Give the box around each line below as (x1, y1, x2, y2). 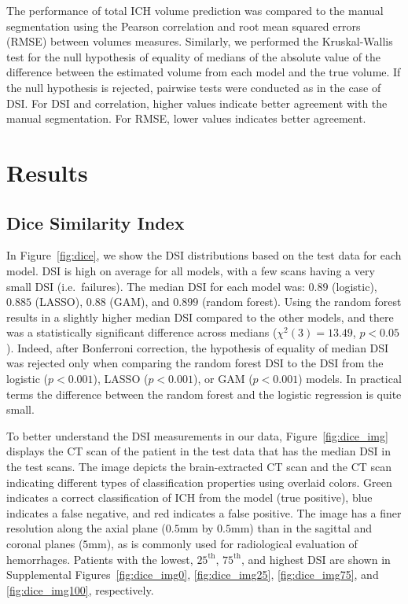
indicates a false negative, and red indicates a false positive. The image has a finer (6, 504, 402, 521)
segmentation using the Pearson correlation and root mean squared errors (6, 17, 361, 34)
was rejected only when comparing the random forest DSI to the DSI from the (6, 355, 384, 371)
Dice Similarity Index (6, 210, 185, 234)
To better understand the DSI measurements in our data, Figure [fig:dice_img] (6, 427, 388, 444)
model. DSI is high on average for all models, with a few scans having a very (6, 262, 375, 278)
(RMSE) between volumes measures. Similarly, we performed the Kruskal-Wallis (6, 33, 393, 50)
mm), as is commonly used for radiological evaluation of (88, 536, 358, 552)
